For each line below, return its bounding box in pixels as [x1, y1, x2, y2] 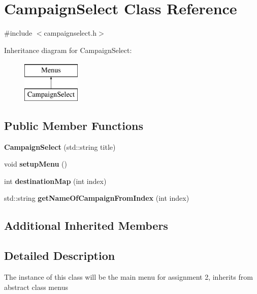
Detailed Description [4, 248, 115, 263]
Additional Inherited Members [4, 218, 168, 233]
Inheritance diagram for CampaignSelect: [4, 44, 132, 55]
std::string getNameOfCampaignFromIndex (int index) [4, 193, 189, 203]
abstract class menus [4, 281, 68, 292]
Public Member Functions [4, 117, 143, 133]
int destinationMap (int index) [4, 175, 107, 186]
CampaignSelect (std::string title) [4, 141, 116, 152]
